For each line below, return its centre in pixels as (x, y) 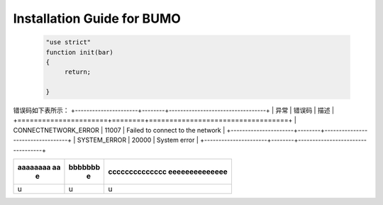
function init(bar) (79, 52)
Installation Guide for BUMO (97, 18)
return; (78, 72)
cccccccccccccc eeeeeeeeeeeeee (167, 172)
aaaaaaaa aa (39, 167)
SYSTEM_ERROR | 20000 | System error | (138, 140)
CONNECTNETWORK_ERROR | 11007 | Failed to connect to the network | (119, 130)
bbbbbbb (84, 167)
